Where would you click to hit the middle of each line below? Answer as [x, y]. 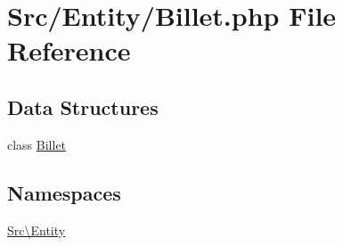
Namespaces [64, 192]
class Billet [37, 144]
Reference [69, 50]
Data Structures [83, 107]
